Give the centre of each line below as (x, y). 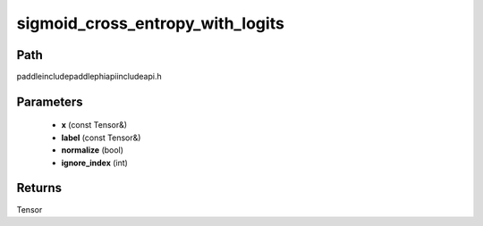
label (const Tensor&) (101, 138)
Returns (39, 188)
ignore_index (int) (95, 163)
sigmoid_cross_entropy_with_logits (151, 23)
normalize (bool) (93, 150)
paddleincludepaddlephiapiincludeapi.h (89, 77)
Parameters (50, 101)
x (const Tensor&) (94, 125)
